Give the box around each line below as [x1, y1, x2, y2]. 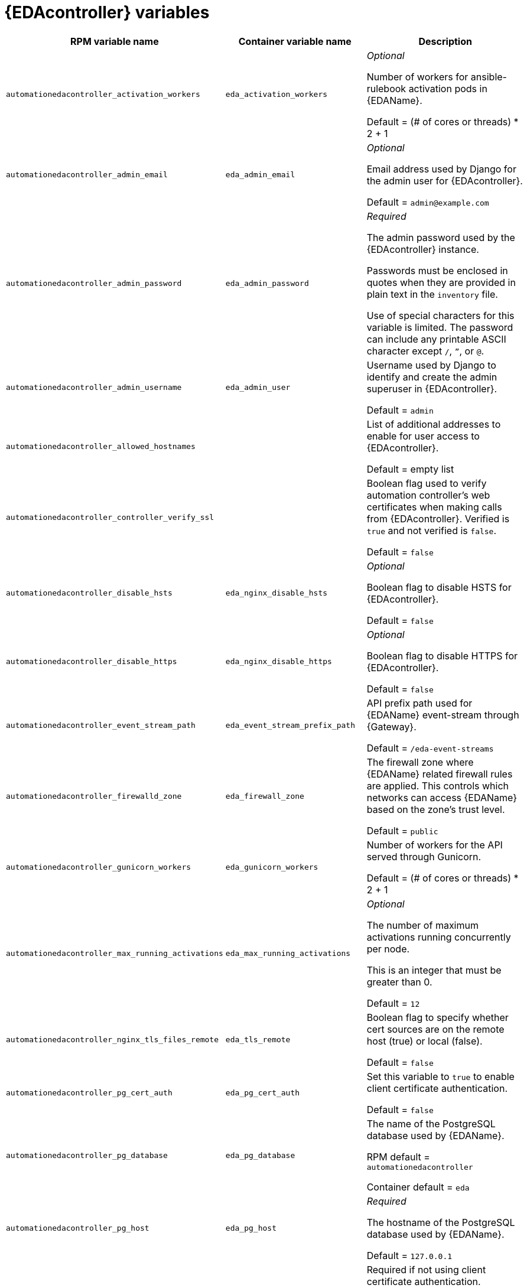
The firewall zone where [366, 756, 474, 768]
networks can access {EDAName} [366, 791, 518, 804]
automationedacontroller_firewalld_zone [6, 792, 182, 801]
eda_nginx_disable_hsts [225, 588, 328, 598]
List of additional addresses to [366, 418, 501, 430]
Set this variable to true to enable [366, 1070, 515, 1082]
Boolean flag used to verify [366, 477, 487, 489]
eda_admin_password [225, 279, 309, 288]
